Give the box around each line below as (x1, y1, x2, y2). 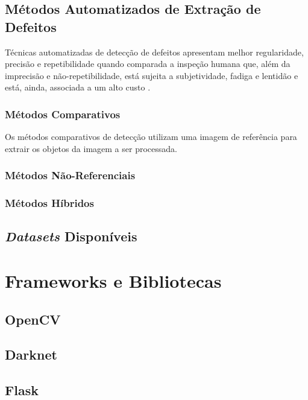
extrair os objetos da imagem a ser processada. (5, 142, 177, 154)
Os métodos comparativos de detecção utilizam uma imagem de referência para (5, 130, 297, 143)
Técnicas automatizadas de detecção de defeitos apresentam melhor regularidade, (5, 45, 304, 58)
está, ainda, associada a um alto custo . (5, 81, 151, 94)
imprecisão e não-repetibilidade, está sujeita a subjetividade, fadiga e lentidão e (5, 69, 298, 81)
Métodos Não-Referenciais (5, 168, 136, 183)
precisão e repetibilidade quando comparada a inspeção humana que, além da (5, 57, 291, 70)
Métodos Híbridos (5, 195, 94, 211)
